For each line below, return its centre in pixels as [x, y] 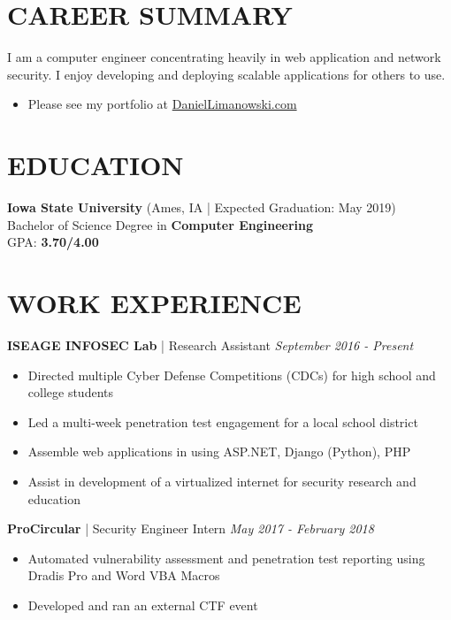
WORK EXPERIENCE [154, 302]
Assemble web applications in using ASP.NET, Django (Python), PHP [219, 452]
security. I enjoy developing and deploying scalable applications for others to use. [226, 74]
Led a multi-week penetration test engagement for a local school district [223, 421]
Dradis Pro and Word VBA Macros [124, 575]
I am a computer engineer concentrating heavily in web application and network [224, 57]
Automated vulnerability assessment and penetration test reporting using [226, 558]
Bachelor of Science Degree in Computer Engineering [161, 224]
